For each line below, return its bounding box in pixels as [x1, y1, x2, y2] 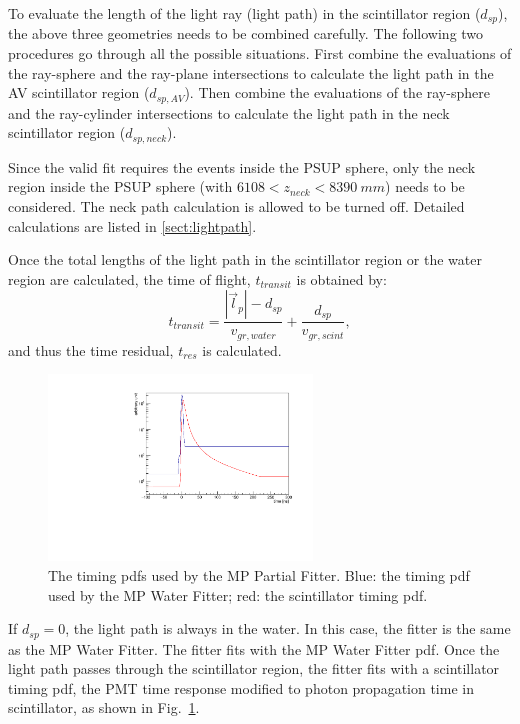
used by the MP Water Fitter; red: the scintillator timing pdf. [48, 584, 428, 605]
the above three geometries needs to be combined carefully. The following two [8, 23, 484, 44]
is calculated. [202, 339, 282, 360]
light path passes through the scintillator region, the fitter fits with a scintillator [8, 658, 500, 679]
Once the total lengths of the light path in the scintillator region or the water [8, 249, 482, 270]
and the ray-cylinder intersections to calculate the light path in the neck [8, 102, 450, 123]
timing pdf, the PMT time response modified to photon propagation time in [8, 677, 474, 698]
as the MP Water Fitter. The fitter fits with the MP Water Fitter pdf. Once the [8, 638, 500, 659]
